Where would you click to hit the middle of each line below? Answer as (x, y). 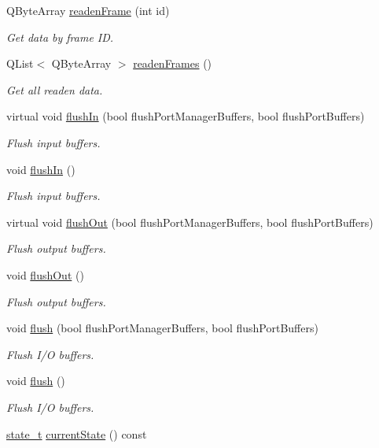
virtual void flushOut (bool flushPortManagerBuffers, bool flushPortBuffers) (190, 222)
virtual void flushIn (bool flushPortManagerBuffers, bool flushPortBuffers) (186, 116)
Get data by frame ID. (60, 37)
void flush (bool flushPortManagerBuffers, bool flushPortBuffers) (162, 328)
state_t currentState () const (77, 433)
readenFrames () (173, 63)
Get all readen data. (55, 89)
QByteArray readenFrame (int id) (88, 10)
